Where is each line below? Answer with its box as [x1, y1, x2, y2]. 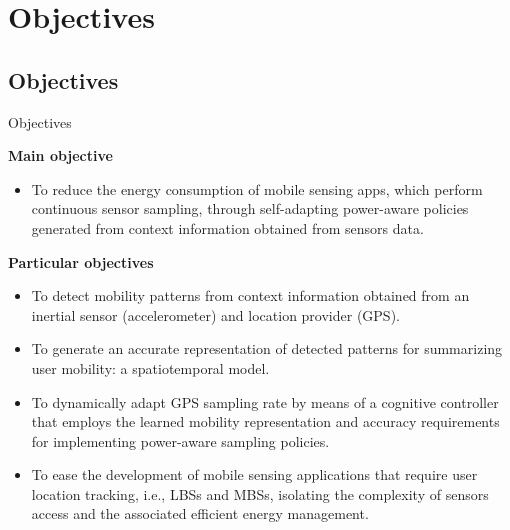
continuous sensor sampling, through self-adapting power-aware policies [31, 198, 469, 219]
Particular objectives [8, 251, 154, 272]
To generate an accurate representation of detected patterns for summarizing [31, 338, 503, 359]
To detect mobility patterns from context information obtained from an [31, 285, 470, 306]
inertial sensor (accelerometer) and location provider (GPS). [31, 304, 400, 325]
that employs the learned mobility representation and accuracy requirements [31, 411, 500, 432]
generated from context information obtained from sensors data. [31, 217, 424, 238]
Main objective [8, 145, 113, 166]
